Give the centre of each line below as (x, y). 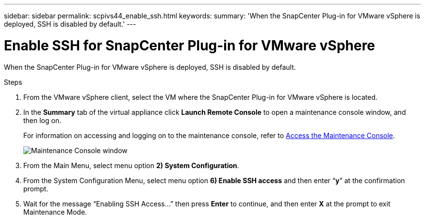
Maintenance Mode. (55, 212)
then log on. (42, 120)
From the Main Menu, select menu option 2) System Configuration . (131, 165)
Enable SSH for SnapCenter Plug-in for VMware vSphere (190, 45)
